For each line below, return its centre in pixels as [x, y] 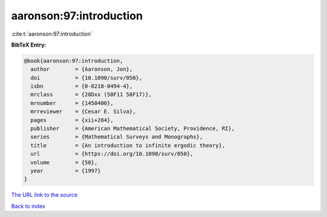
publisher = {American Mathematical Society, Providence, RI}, [133, 129]
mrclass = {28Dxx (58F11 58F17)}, [91, 95]
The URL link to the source [45, 195]
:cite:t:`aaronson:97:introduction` [52, 34]
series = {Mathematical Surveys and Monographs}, [117, 137]
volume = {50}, [64, 162]
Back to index [28, 206]
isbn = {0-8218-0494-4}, [82, 86]
